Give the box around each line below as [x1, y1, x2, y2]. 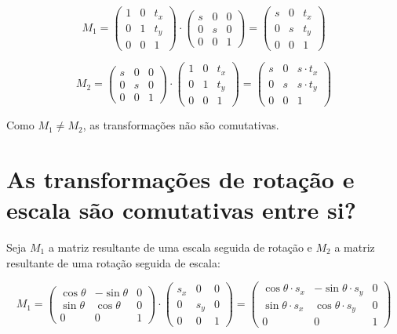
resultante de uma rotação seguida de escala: [6, 254, 220, 270]
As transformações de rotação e [6, 162, 355, 194]
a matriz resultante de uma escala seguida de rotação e [48, 239, 312, 256]
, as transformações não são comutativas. [82, 117, 279, 133]
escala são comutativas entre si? [6, 194, 356, 226]
